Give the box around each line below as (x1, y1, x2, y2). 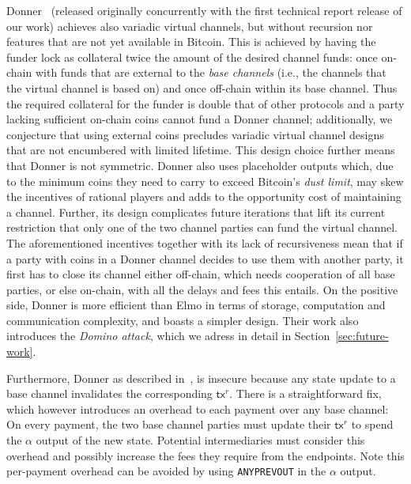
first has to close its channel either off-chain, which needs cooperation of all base (6, 266, 395, 282)
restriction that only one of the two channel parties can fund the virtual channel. (6, 219, 398, 236)
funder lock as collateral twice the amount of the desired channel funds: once (6, 48, 378, 65)
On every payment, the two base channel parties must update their (6, 416, 331, 433)
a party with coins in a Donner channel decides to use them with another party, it (6, 250, 404, 267)
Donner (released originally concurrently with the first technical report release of (6, 2, 402, 18)
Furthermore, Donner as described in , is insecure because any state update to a (6, 369, 396, 386)
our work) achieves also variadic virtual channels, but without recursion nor (6, 17, 373, 34)
